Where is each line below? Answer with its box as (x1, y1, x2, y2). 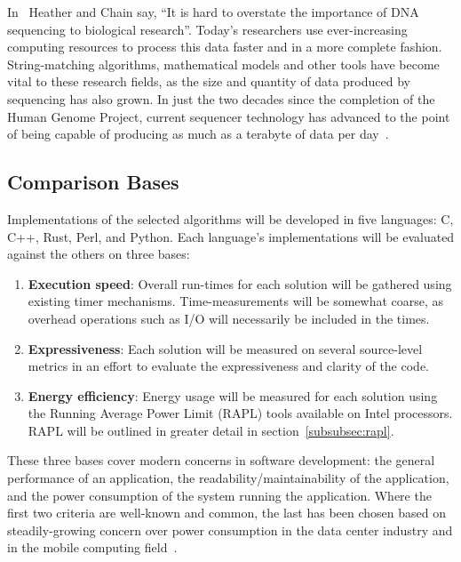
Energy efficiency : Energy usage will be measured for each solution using (28, 386, 438, 405)
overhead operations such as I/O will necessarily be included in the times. (28, 309, 430, 327)
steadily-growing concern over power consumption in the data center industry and (7, 520, 453, 539)
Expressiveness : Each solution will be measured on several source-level (28, 339, 423, 357)
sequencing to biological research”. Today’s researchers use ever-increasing (7, 20, 408, 38)
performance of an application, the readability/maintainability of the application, (7, 469, 449, 487)
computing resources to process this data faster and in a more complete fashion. (7, 37, 442, 56)
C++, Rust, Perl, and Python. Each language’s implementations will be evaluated (7, 227, 455, 245)
